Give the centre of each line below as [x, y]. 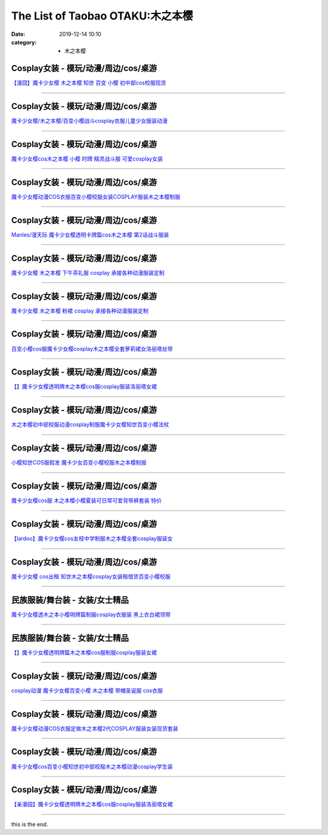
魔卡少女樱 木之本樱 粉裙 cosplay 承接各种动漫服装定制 [80, 311]
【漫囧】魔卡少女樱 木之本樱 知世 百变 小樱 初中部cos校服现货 [89, 83]
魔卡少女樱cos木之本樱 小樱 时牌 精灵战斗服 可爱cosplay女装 [87, 159]
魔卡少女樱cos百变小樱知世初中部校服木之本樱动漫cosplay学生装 [92, 766]
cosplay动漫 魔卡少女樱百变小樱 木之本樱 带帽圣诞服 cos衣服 [87, 690]
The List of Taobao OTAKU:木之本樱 [102, 16]
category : [24, 42]
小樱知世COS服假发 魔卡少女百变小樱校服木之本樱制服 [79, 463]
